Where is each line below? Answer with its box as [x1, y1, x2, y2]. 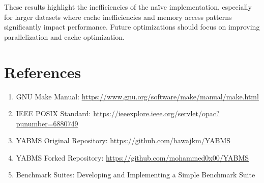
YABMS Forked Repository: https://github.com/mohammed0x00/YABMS [16, 152, 249, 163]
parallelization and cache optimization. [4, 31, 125, 42]
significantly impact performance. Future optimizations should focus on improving [4, 21, 260, 32]
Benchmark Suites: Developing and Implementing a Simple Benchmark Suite [16, 169, 255, 180]
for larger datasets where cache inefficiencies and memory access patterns [4, 11, 232, 22]
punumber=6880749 [16, 118, 78, 128]
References [4, 61, 81, 82]
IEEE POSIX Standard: [16, 108, 91, 119]
